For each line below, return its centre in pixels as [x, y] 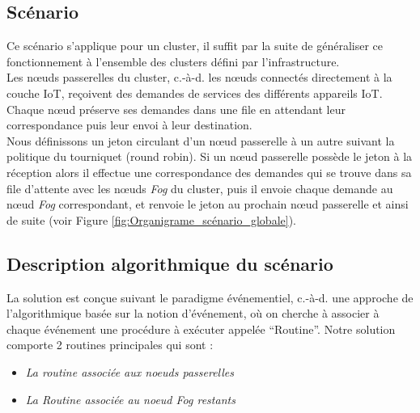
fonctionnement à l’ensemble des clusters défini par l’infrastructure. [173, 61]
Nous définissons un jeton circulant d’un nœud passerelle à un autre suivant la [201, 140]
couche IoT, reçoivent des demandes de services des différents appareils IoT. [195, 93]
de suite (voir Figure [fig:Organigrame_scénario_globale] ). [151, 219]
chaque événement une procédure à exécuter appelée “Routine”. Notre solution [201, 329]
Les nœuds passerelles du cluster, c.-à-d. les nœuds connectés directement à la [199, 77]
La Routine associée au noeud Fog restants [130, 399]
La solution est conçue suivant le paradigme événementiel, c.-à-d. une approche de [210, 297]
